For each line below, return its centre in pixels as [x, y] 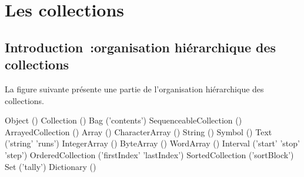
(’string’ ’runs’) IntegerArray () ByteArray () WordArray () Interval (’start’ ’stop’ [152, 143]
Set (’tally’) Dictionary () [51, 166]
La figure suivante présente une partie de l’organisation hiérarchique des [134, 88]
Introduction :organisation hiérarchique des [141, 47]
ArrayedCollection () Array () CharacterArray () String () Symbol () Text [138, 131]
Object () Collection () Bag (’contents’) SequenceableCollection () [123, 120]
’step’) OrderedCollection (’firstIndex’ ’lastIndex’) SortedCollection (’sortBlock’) [149, 154]
